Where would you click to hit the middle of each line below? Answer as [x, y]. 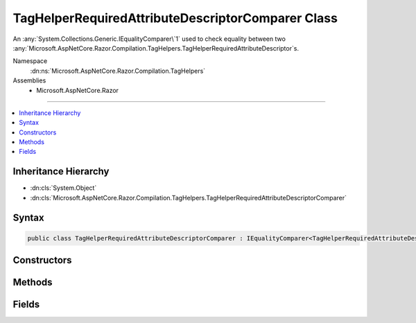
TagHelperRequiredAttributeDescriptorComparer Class [175, 18]
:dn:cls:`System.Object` [63, 188]
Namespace [30, 61]
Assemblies [29, 80]
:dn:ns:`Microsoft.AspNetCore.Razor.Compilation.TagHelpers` [118, 71]
